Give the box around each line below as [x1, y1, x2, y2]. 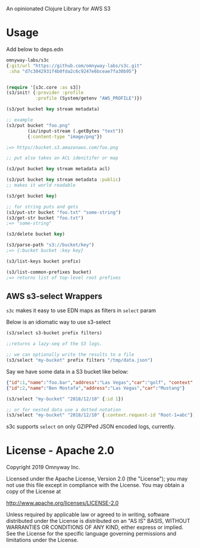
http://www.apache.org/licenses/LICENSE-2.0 [6, 500, 119, 507]
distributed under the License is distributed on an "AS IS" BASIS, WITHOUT [6, 518, 190, 525]
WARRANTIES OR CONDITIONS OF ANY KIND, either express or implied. [6, 524, 183, 531]
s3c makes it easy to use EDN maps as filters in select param [6, 307, 157, 314]
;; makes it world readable [6, 182, 76, 189]
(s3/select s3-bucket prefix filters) [6, 330, 102, 336]
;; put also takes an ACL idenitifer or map [6, 155, 118, 161]
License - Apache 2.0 [6, 444, 115, 457]
